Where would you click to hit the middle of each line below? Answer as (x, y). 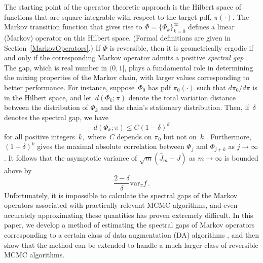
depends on (134, 136)
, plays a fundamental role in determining (189, 67)
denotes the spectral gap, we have (56, 117)
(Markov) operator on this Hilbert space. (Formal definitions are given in (118, 37)
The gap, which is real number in (56, 67)
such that (211, 87)
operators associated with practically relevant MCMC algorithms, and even (121, 205)
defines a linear (212, 27)
